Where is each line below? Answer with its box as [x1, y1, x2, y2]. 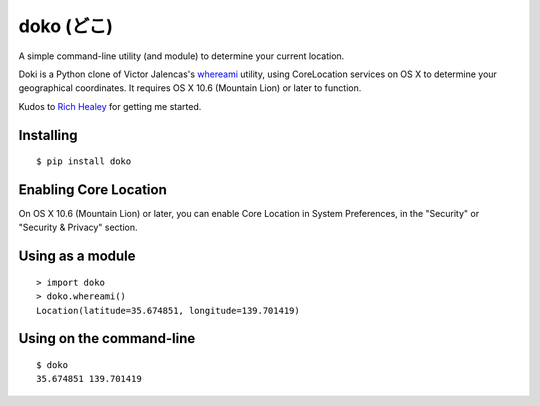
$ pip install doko [36, 156, 132, 167]
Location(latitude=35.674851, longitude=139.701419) [36, 305, 300, 316]
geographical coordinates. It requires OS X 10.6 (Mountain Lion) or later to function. [18, 82, 362, 94]
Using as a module [18, 248, 136, 265]
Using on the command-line [18, 330, 196, 347]
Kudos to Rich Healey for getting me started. [18, 100, 202, 112]
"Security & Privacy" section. [18, 221, 139, 234]
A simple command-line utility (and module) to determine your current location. [18, 50, 345, 62]
